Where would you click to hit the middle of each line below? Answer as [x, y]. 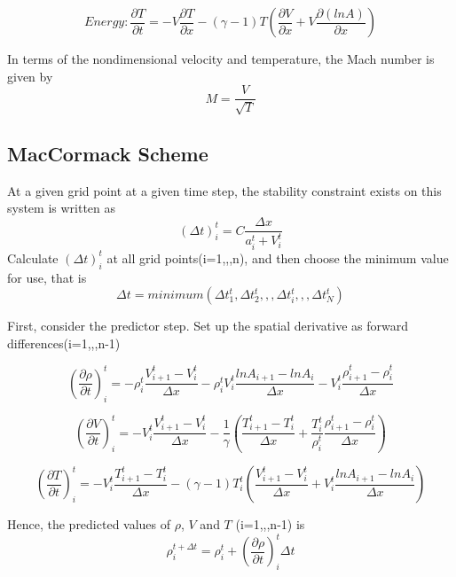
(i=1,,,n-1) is [270, 524]
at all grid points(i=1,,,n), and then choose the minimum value [278, 257]
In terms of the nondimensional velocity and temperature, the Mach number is [221, 58]
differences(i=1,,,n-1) [64, 343]
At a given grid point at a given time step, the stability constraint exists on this [224, 190]
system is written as [62, 208]
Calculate [33, 257]
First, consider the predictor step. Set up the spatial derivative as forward [208, 326]
